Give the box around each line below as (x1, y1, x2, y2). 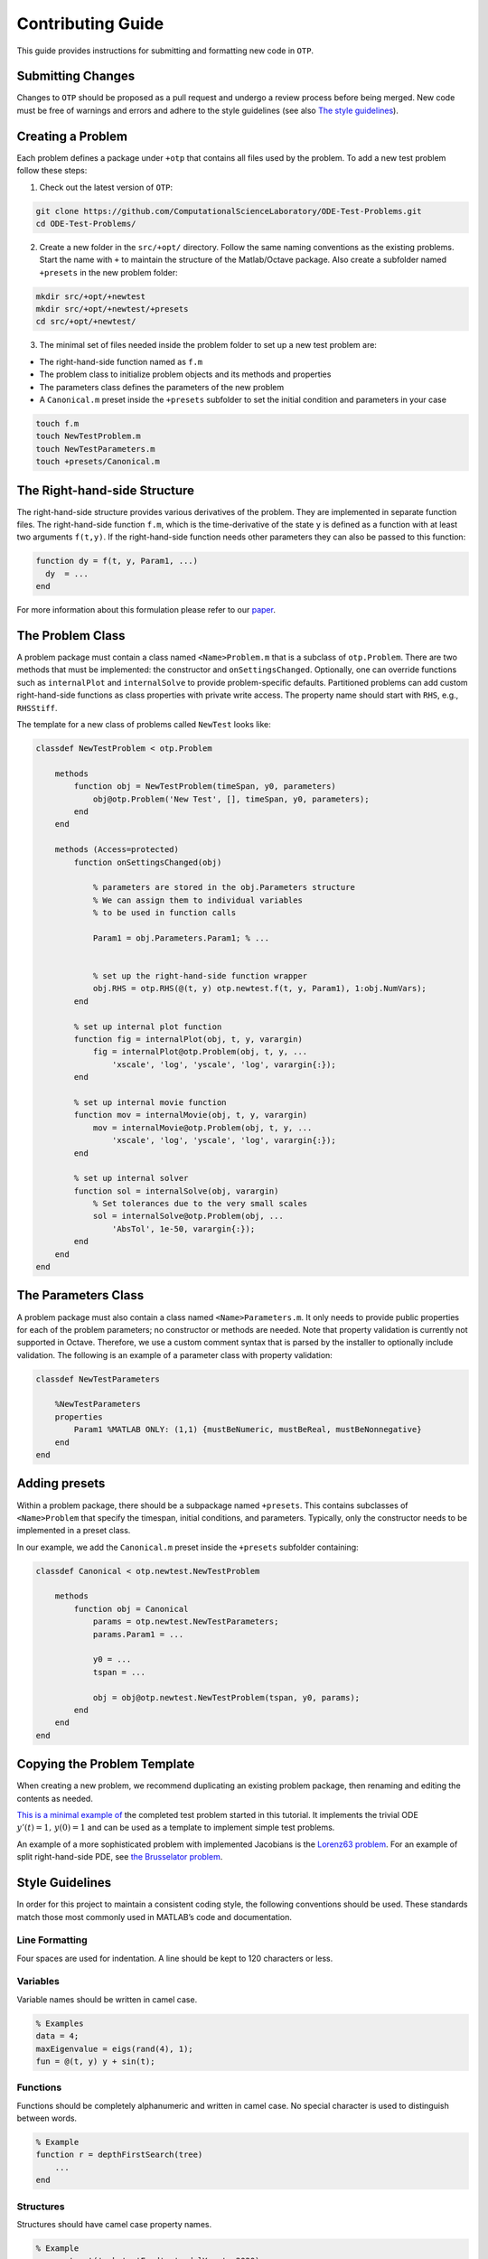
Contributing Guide (16, 14, 164, 33)
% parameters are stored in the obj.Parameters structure (92, 882, 356, 893)
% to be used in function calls (92, 908, 237, 918)
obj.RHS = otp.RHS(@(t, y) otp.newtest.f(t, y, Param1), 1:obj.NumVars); (92, 983, 427, 994)
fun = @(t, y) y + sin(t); (35, 2056, 155, 2067)
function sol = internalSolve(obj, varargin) (73, 1186, 279, 1196)
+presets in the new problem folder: (39, 267, 178, 277)
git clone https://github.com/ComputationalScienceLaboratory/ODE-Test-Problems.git (35, 206, 422, 216)
